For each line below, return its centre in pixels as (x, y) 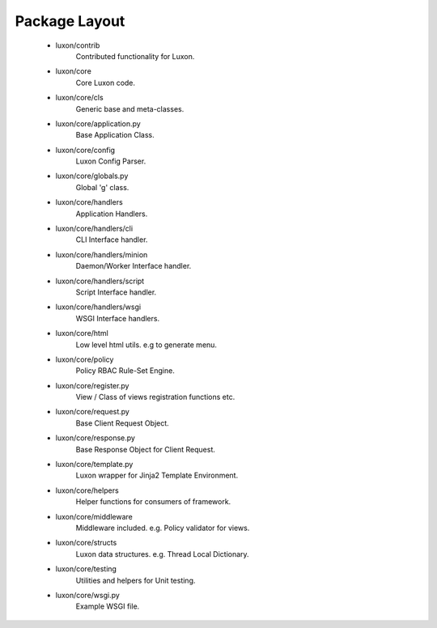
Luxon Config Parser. (111, 161)
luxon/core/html (82, 333)
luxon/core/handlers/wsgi (98, 307)
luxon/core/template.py (94, 465)
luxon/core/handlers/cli (94, 229)
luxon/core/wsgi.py (88, 595)
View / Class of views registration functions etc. (155, 397)
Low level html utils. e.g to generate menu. (146, 345)
